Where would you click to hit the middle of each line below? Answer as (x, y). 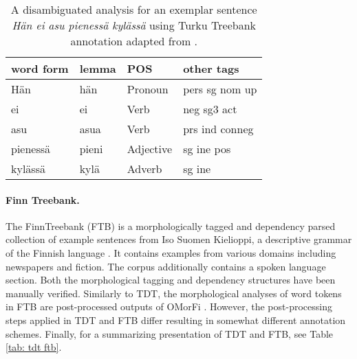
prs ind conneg (218, 129)
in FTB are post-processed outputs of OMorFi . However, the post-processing (169, 306)
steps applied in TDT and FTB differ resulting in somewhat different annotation (176, 320)
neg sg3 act (210, 109)
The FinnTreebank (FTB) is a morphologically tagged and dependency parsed (171, 225)
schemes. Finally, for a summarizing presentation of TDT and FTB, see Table (170, 333)
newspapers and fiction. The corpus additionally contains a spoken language (166, 266)
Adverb (144, 169)
